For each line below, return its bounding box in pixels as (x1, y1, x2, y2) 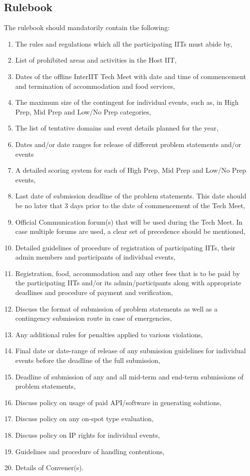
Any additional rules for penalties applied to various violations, (15, 329, 203, 339)
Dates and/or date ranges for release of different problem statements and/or (15, 139, 241, 149)
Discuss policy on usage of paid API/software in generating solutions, (15, 397, 222, 407)
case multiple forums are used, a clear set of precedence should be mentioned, (15, 226, 246, 236)
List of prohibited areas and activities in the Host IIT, (15, 55, 177, 65)
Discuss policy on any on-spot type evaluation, (15, 413, 154, 424)
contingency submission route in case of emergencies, (15, 313, 172, 323)
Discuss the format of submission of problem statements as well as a (15, 303, 218, 313)
